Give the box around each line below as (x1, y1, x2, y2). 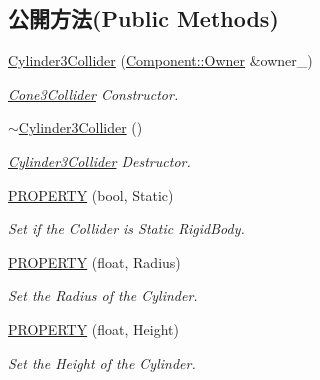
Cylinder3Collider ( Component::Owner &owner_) (8, 50, 313, 71)
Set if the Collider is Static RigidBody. (8, 218, 245, 239)
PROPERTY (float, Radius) (8, 251, 181, 272)
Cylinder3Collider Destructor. (8, 150, 191, 171)
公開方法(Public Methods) (8, 3, 279, 34)
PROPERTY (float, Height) (8, 318, 179, 339)
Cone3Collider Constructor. (8, 83, 179, 104)
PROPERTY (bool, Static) (8, 184, 174, 205)
